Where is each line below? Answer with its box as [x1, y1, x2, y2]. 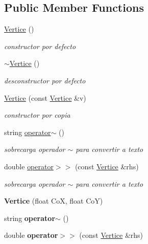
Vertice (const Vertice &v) [4, 92, 86, 103]
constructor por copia [4, 109, 70, 120]
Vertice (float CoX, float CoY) [4, 195, 103, 206]
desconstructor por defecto [4, 75, 86, 85]
